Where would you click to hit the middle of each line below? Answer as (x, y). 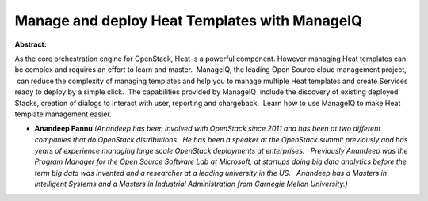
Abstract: (31, 44)
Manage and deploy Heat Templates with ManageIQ (188, 21)
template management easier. (63, 114)
